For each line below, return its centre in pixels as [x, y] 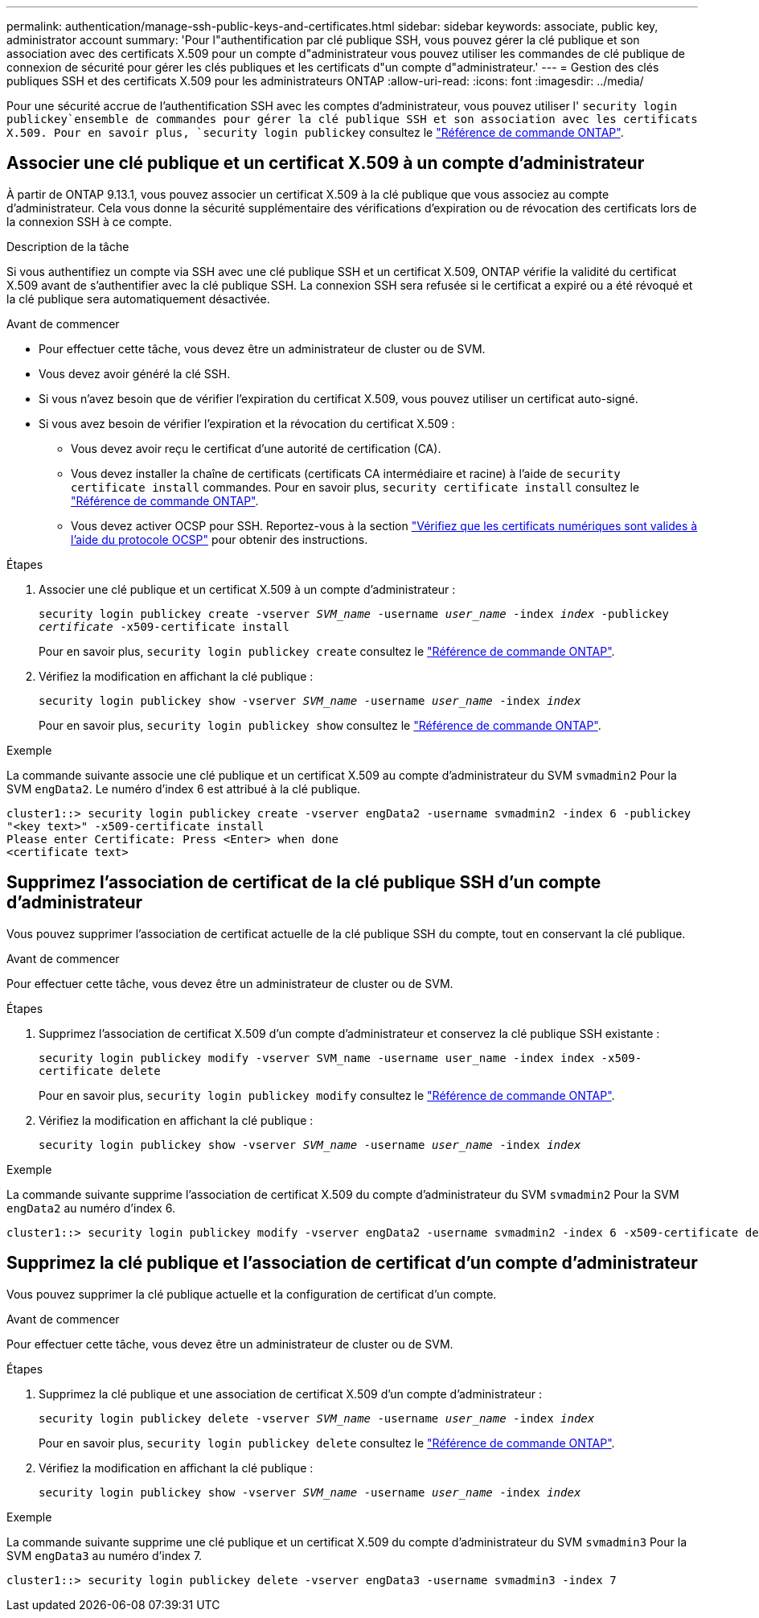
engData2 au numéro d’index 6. [91, 1208]
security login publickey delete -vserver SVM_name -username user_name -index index [317, 1418]
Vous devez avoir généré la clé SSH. [135, 373]
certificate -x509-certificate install [164, 626]
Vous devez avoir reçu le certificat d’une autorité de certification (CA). [256, 448]
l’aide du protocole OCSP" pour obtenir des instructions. [219, 539]
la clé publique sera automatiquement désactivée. [138, 298]
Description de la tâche [68, 246]
